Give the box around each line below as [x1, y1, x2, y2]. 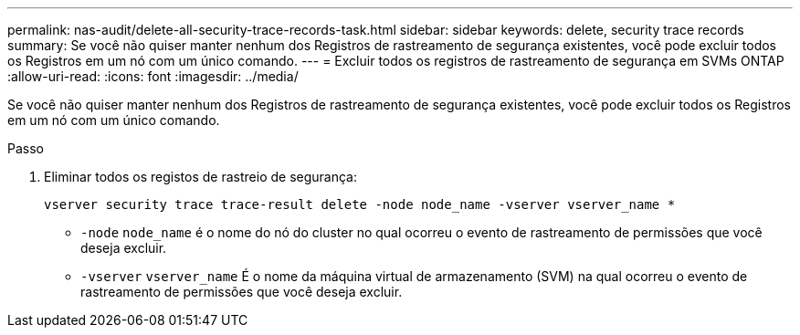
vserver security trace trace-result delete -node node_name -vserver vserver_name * [44, 197, 676, 212]
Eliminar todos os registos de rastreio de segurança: [44, 169, 357, 184]
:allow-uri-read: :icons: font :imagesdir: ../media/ [7, 68, 299, 84]
